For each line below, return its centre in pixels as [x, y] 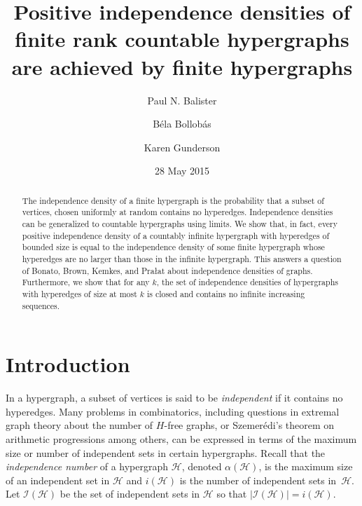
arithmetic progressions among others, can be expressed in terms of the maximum [181, 438]
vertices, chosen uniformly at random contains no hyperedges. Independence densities [177, 212]
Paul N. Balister [182, 100]
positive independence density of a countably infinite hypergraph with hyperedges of [176, 235]
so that [232, 494]
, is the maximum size [306, 466]
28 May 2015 [182, 171]
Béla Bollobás [182, 124]
